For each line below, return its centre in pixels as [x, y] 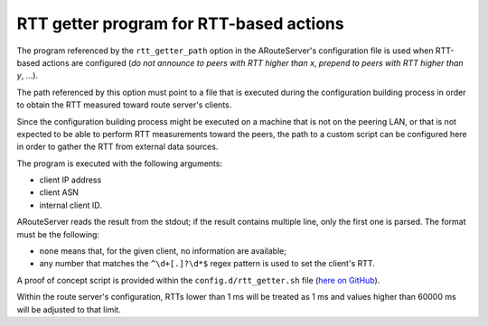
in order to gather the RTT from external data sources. [117, 147]
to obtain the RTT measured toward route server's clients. [124, 105]
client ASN [59, 192]
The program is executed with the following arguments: [120, 163]
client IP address [70, 180]
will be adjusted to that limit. [69, 309]
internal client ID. [71, 205]
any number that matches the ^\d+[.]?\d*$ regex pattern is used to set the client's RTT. [207, 264]
